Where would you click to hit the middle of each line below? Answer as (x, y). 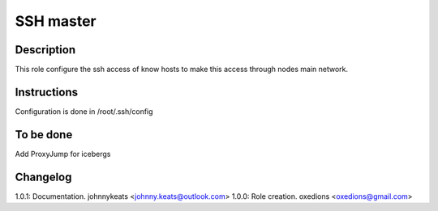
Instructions (47, 92)
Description (45, 50)
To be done (44, 135)
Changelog (43, 177)
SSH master (56, 21)
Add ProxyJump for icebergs (63, 154)
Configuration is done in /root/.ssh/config (84, 111)
